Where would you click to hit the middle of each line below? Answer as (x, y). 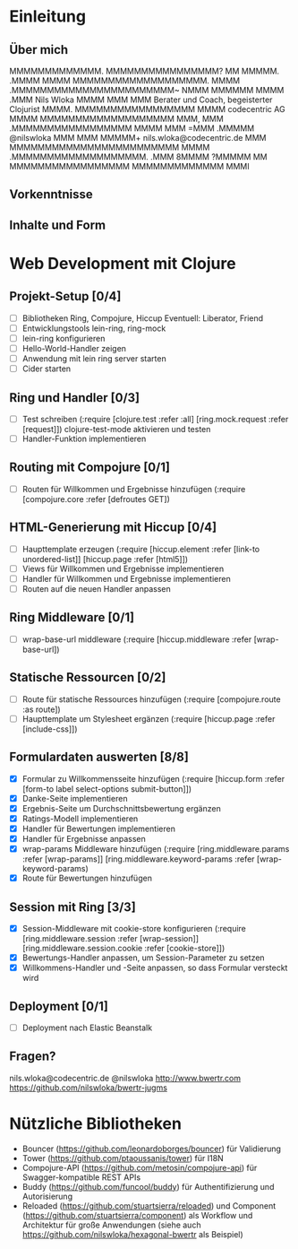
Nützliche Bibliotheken (95, 1124)
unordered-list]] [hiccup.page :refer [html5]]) (105, 559)
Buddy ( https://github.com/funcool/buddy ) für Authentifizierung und (148, 1186)
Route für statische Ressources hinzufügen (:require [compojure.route (151, 699)
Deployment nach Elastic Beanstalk (87, 1028)
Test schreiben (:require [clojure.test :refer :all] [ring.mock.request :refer (155, 419)
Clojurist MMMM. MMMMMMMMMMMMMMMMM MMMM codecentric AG (147, 109)
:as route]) (41, 709)
